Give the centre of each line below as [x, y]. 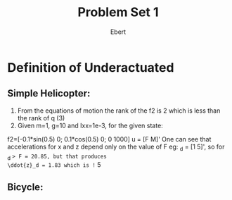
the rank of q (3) [41, 118]
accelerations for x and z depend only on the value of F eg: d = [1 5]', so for [116, 147]
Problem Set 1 [118, 12]
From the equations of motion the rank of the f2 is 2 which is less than [119, 111]
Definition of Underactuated [91, 67]
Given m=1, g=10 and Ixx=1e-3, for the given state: [90, 125]
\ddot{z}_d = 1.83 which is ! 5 [54, 165]
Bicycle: [25, 187]
